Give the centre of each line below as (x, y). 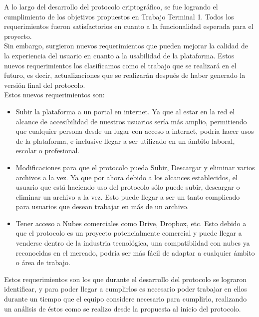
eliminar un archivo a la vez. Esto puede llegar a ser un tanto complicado (128, 196)
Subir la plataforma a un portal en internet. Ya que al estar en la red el (125, 111)
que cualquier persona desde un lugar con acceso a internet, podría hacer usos (135, 131)
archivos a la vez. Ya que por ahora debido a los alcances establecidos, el (127, 177)
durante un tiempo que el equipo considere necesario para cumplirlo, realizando (126, 299)
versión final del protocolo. (45, 85)
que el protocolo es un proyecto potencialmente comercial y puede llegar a (129, 233)
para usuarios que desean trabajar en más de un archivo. (102, 206)
